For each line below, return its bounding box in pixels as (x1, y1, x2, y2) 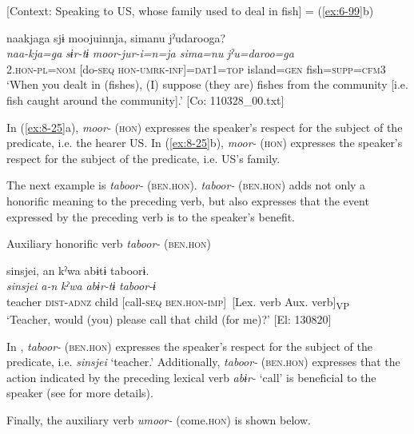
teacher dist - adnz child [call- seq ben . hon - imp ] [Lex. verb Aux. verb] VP (6, 293, 350, 312)
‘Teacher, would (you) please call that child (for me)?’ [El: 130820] (6, 311, 332, 328)
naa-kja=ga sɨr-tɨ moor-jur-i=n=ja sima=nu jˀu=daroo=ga (6, 45, 294, 62)
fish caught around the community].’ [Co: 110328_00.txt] (6, 91, 285, 108)
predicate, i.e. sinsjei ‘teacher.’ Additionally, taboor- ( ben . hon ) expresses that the (6, 353, 400, 370)
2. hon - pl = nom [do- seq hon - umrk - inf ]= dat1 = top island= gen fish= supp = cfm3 (6, 60, 386, 77)
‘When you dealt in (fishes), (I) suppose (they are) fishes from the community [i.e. (6, 76, 408, 93)
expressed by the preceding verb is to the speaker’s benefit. (6, 208, 296, 225)
